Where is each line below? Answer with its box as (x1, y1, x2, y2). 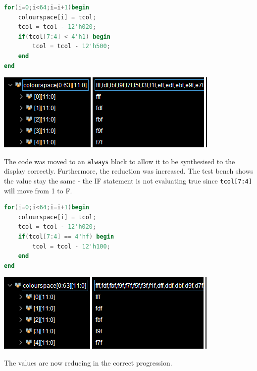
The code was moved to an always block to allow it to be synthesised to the (4, 156, 235, 166)
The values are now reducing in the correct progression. (4, 358, 172, 368)
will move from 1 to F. (4, 185, 72, 195)
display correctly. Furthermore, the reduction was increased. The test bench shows (4, 166, 254, 176)
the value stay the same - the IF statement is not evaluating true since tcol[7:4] (4, 176, 252, 185)
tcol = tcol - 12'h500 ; (32, 43, 110, 50)
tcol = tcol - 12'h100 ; (32, 243, 110, 250)
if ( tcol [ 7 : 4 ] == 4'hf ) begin (18, 233, 114, 241)
